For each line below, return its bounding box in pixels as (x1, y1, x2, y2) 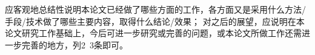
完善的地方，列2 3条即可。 (21, 38, 128, 51)
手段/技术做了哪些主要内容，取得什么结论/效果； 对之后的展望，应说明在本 (5, 15, 305, 27)
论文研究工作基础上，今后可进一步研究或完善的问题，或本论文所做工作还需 (5, 27, 302, 39)
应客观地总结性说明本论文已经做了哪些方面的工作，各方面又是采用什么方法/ (5, 3, 306, 15)
